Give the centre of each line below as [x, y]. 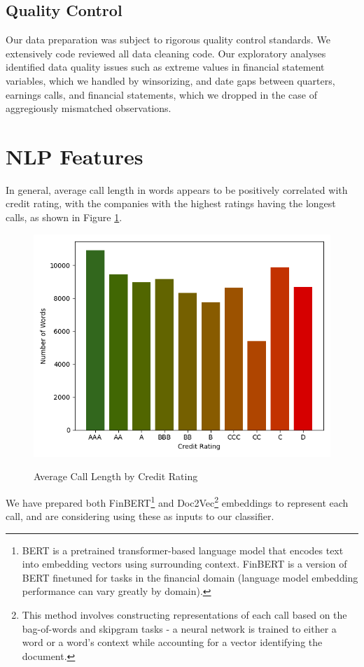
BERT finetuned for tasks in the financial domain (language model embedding [190, 577]
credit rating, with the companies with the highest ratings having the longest [171, 203]
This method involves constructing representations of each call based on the [184, 615]
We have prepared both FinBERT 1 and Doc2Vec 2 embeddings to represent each [177, 501]
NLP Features [75, 156]
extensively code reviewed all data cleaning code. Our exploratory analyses [166, 53]
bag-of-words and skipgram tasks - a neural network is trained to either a [179, 628]
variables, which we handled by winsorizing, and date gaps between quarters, [170, 80]
